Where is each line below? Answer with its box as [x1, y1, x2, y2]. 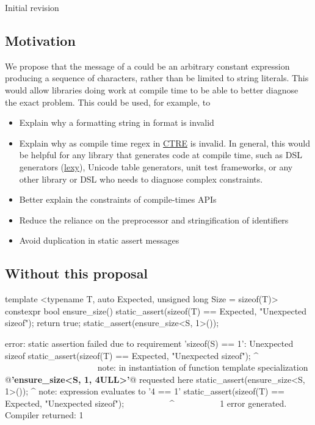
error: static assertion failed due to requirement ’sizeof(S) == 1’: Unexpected [5, 336, 294, 349]
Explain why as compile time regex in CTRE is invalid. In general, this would [19, 136, 310, 149]
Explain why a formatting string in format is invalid [19, 116, 214, 129]
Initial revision [5, 1, 59, 13]
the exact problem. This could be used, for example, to [5, 95, 211, 108]
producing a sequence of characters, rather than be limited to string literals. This [5, 71, 309, 84]
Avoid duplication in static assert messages [19, 234, 179, 247]
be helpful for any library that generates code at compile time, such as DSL [19, 148, 302, 161]
